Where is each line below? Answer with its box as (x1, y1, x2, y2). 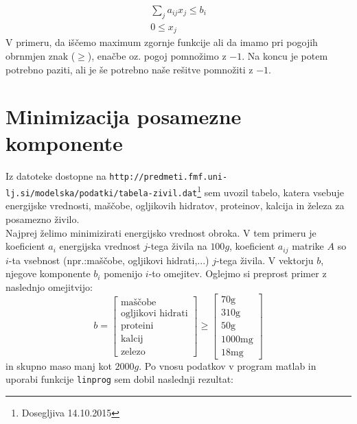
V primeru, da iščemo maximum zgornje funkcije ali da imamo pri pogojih (5, 35, 318, 49)
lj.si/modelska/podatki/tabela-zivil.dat (5, 188, 198, 198)
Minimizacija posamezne (5, 102, 242, 130)
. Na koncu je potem (242, 48, 328, 62)
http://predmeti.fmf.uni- (109, 172, 228, 182)
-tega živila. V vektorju (216, 252, 314, 267)
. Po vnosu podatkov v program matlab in (139, 358, 316, 373)
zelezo (120, 347, 146, 357)
